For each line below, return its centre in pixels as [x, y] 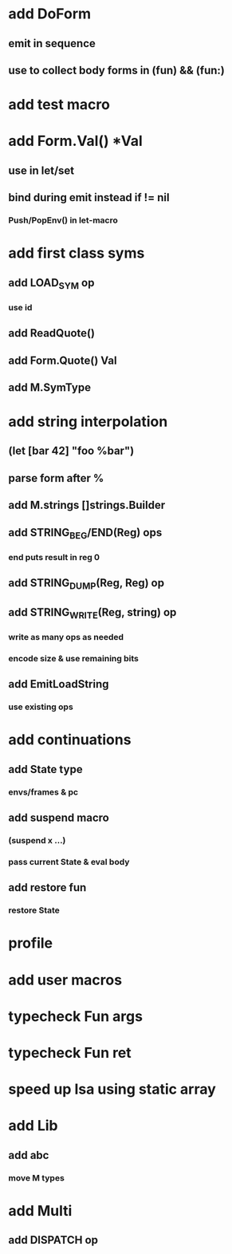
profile [31, 943]
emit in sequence [52, 43]
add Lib [33, 1126]
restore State [34, 910]
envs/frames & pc [43, 792]
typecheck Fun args [76, 1016]
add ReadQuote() [52, 333]
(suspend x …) [37, 840]
